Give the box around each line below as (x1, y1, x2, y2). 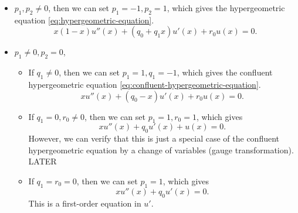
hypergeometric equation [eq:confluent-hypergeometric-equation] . (28, 78, 261, 90)
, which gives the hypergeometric (167, 2, 285, 13)
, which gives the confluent (177, 66, 273, 78)
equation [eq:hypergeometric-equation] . (14, 13, 154, 26)
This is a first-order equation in (28, 197, 141, 209)
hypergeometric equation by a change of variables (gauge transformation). (28, 143, 294, 156)
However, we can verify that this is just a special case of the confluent (28, 132, 279, 145)
